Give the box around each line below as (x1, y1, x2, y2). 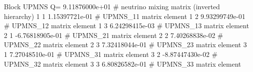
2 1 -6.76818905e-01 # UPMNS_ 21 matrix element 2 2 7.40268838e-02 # (4, 30, 223, 40)
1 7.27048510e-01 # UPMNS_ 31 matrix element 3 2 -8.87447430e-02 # (4, 49, 218, 59)
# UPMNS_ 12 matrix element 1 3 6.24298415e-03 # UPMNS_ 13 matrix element (4, 20, 249, 31)
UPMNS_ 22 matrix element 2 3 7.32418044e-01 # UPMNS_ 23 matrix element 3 (4, 39, 247, 50)
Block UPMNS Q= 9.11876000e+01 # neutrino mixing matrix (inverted (4, 1, 220, 11)
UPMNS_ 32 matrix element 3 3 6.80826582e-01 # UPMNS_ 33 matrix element (4, 58, 241, 69)
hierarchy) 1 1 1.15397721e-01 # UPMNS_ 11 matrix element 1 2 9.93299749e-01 (4, 11, 246, 21)
